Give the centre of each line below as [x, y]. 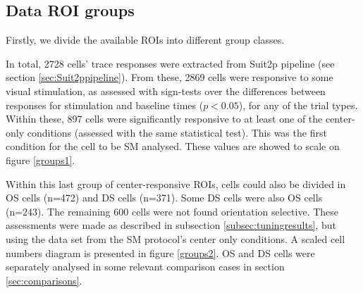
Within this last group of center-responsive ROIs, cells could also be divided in [176, 183]
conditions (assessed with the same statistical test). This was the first [177, 132]
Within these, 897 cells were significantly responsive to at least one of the [164, 119]
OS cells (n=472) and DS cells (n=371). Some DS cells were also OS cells [164, 198]
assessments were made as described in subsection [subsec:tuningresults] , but [171, 225]
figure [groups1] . [41, 160]
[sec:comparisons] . [44, 280]
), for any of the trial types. [298, 105]
